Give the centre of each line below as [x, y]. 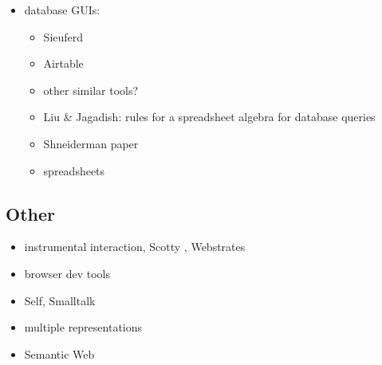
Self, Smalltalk [60, 300]
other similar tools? [91, 90]
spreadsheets [74, 170]
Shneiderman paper [91, 143]
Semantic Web [59, 353]
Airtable [63, 63]
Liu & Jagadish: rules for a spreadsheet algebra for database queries [209, 117]
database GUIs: [62, 10]
